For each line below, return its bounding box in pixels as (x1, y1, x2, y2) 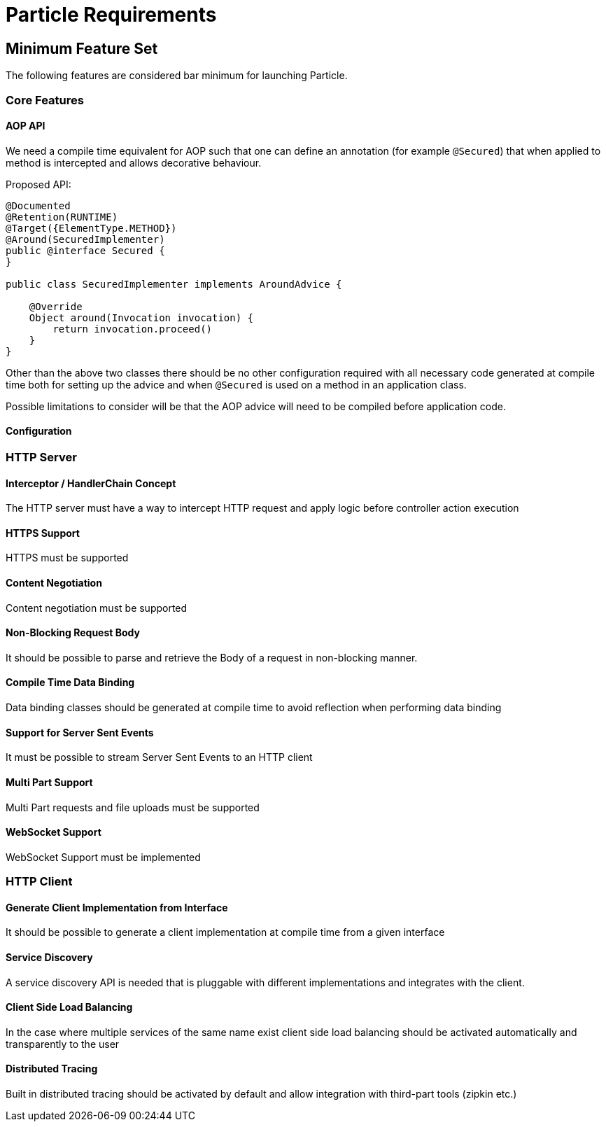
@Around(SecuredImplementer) (6, 233, 165, 245)
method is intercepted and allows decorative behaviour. (6, 156, 262, 169)
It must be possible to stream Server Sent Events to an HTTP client (6, 751, 313, 764)
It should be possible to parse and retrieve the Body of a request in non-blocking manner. (6, 651, 418, 664)
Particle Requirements (6, 3, 217, 27)
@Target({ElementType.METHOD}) (6, 222, 177, 234)
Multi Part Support (6, 776, 93, 788)
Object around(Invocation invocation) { (29, 311, 254, 323)
